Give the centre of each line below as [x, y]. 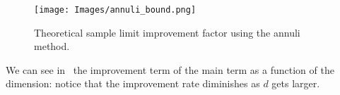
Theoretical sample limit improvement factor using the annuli [167, 32]
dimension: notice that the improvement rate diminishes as [133, 83]
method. [52, 46]
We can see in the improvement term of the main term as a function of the [170, 69]
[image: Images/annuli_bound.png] [115, 10]
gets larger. [296, 83]
